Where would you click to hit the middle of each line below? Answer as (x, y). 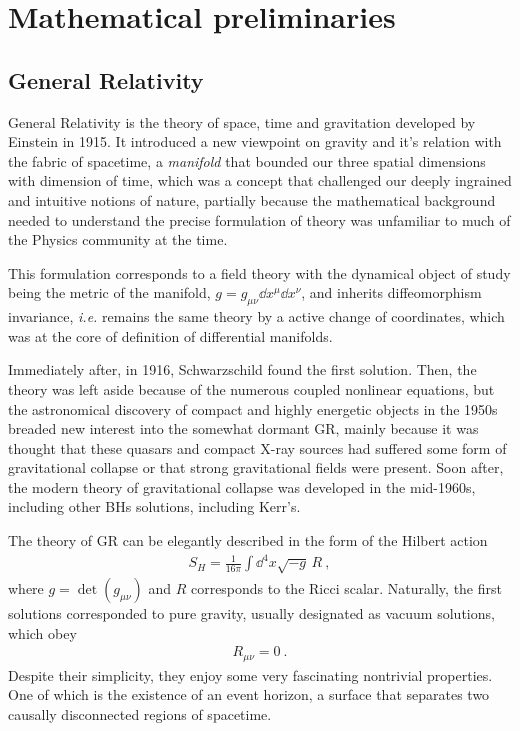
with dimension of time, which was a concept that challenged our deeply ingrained (260, 180)
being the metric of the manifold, (109, 292)
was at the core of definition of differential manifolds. (170, 335)
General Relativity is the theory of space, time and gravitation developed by (242, 121)
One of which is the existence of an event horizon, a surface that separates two (249, 694)
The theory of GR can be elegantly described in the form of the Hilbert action (248, 540)
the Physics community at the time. (118, 239)
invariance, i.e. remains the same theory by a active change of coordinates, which (256, 316)
